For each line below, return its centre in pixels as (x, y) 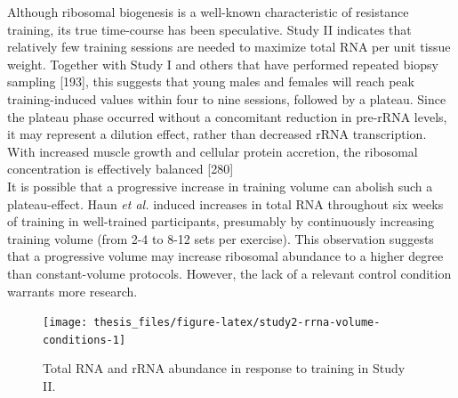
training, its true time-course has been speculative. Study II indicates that (209, 29)
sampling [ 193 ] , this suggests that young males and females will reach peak (211, 81)
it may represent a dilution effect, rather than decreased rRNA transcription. (217, 134)
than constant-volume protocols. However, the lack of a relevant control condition (229, 273)
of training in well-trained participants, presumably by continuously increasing (221, 221)
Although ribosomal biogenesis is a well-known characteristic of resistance (208, 12)
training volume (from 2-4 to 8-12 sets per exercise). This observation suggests (221, 238)
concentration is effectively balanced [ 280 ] (121, 169)
